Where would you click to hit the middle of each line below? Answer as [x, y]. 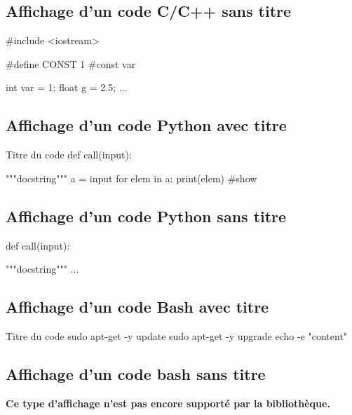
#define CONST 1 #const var [71, 63]
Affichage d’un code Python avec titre [146, 125]
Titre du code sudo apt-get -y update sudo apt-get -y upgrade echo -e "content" [177, 335]
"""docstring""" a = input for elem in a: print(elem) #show [131, 178]
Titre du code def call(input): [69, 155]
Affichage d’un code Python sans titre [146, 216]
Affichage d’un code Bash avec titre [137, 307]
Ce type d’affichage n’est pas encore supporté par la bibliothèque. [168, 403]
